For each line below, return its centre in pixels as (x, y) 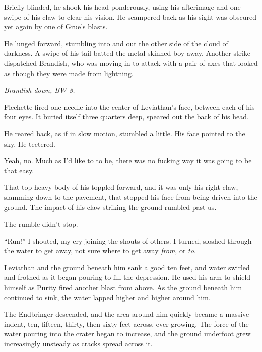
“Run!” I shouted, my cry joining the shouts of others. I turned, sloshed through (128, 240)
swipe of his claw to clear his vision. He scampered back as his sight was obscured (130, 16)
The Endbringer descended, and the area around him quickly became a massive (127, 314)
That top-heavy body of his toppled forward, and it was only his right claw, (121, 187)
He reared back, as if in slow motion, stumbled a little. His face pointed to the (125, 133)
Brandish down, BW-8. (40, 90)
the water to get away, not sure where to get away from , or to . (100, 251)
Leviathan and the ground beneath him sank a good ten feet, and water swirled (127, 267)
